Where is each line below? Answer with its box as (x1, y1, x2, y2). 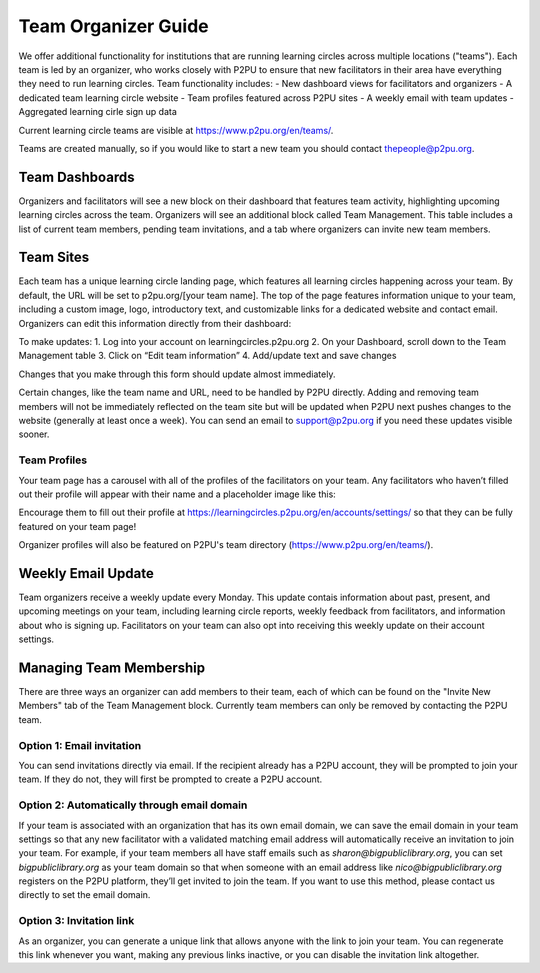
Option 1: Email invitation (18, 738, 142, 752)
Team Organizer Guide (18, 15, 209, 37)
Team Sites (18, 249, 90, 266)
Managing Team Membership (18, 659, 206, 676)
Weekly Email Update (18, 565, 154, 582)
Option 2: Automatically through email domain (18, 798, 248, 812)
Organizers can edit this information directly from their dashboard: (18, 317, 292, 329)
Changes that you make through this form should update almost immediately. (18, 368, 336, 380)
